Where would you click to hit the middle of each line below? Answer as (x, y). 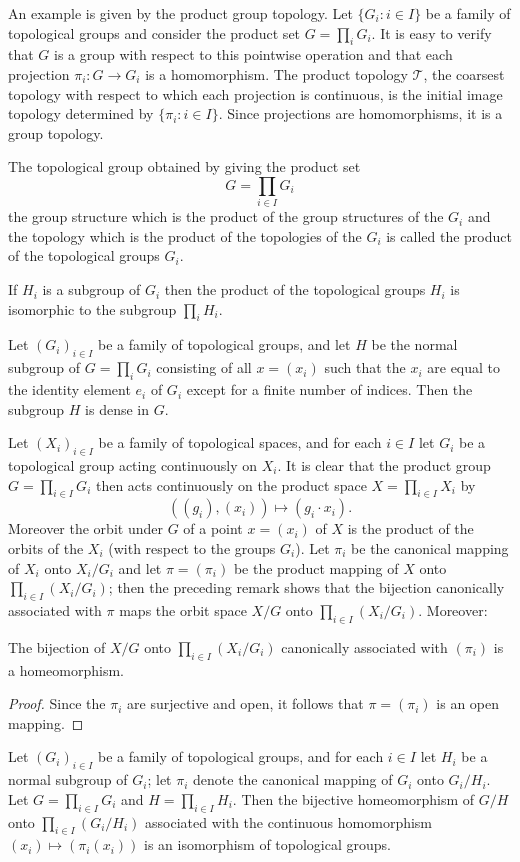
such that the (365, 367)
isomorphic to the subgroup (92, 308)
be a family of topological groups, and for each (240, 756)
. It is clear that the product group (384, 465)
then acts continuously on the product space (231, 484)
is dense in (117, 408)
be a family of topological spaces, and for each (240, 442)
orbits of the (46, 548)
